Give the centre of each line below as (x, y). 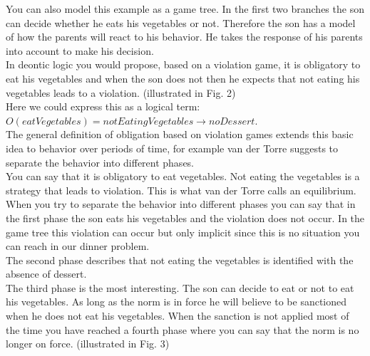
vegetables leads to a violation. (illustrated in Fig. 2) (121, 92)
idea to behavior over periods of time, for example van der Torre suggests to (172, 148)
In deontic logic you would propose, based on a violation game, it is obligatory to (183, 64)
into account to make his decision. (80, 50)
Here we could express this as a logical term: (103, 106)
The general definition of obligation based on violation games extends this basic (180, 134)
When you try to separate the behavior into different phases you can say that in (181, 204)
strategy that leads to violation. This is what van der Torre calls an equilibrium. (181, 190)
